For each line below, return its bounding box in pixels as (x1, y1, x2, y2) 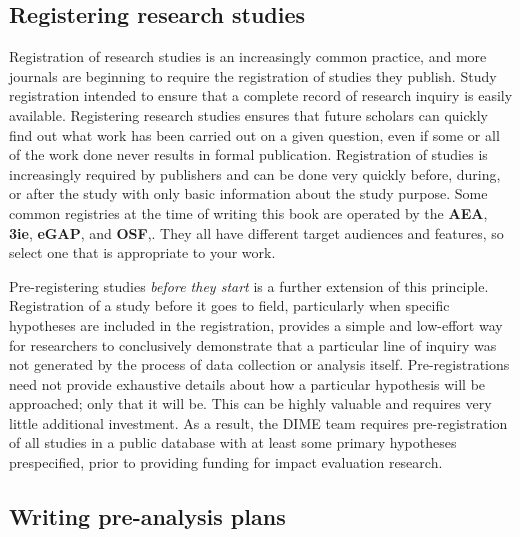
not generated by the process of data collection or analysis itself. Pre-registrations (9, 354, 510, 375)
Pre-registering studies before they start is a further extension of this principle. (9, 275, 489, 296)
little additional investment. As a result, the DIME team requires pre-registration (9, 412, 508, 433)
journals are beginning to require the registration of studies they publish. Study (9, 65, 497, 86)
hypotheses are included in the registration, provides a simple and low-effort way (9, 314, 503, 335)
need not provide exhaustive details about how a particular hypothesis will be (9, 373, 486, 394)
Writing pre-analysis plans (9, 501, 286, 532)
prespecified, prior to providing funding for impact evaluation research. (9, 452, 443, 473)
